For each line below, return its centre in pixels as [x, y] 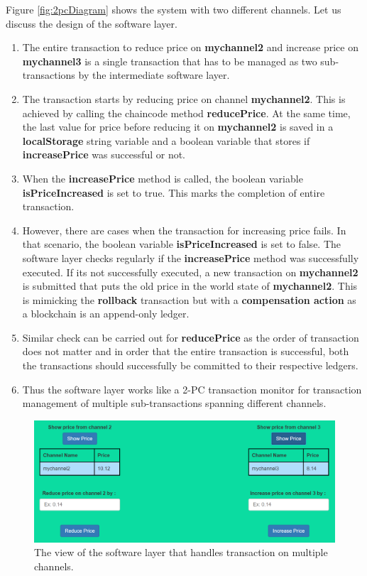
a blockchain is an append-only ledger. [106, 314]
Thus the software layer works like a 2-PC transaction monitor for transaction [192, 389]
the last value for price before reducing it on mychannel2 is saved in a [178, 127]
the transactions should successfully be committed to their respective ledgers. [190, 365]
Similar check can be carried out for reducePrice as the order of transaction [191, 337]
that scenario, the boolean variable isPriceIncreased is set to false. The [182, 244]
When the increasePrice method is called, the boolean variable [163, 178]
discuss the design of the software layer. [92, 23]
